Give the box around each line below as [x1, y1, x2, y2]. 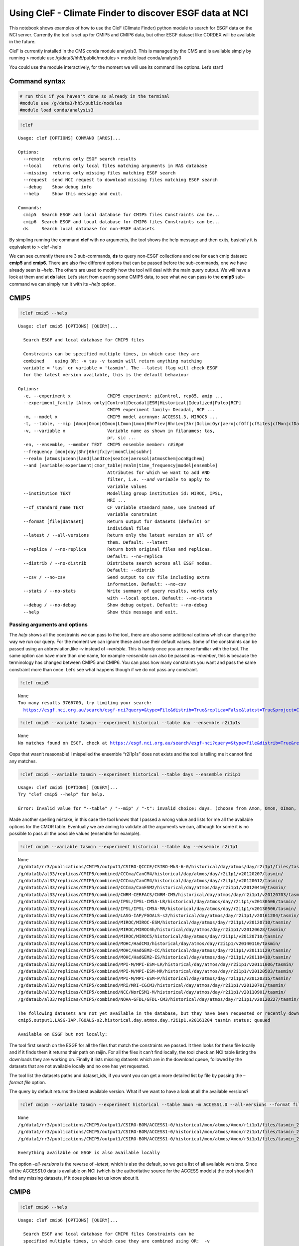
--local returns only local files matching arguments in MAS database [23, 163, 207, 169]
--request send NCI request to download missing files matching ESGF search [23, 177, 218, 183]
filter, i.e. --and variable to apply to [107, 476, 210, 482]
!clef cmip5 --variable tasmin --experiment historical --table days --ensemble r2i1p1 [19, 772, 241, 777]
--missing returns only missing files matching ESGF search [23, 170, 176, 175]
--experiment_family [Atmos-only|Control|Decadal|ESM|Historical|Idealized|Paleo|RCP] [23, 400, 242, 406]
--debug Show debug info [23, 184, 92, 189]
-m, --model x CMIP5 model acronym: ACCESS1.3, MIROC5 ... [23, 414, 218, 420]
